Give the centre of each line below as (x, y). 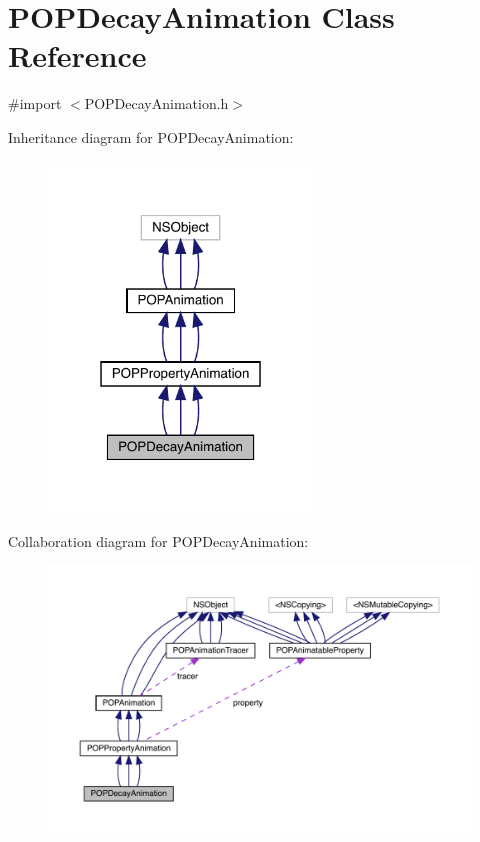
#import (35, 103)
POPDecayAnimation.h (156, 103)
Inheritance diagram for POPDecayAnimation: (151, 136)
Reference (77, 55)
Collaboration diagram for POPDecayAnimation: (158, 540)
